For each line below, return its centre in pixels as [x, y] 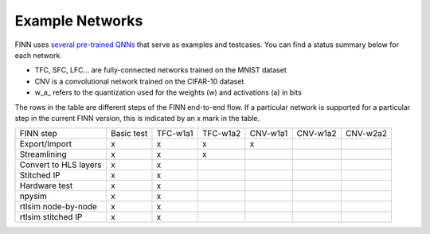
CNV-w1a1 [269, 134]
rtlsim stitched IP [51, 217]
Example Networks [79, 21]
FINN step [38, 134]
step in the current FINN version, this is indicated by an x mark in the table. [137, 118]
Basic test [129, 134]
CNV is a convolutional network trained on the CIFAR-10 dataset [139, 81]
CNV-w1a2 [317, 134]
